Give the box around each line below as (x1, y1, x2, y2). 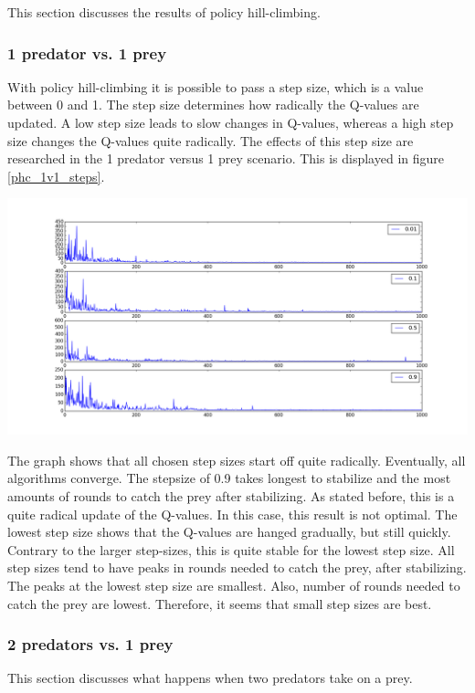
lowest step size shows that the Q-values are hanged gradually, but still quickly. (7, 522, 451, 541)
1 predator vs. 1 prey (7, 41, 167, 64)
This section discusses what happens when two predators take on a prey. (7, 668, 413, 688)
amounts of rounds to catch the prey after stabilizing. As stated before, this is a (7, 487, 455, 506)
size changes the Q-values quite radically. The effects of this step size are (7, 131, 414, 150)
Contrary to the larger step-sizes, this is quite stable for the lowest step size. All (7, 540, 455, 559)
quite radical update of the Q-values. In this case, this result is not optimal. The (7, 504, 458, 523)
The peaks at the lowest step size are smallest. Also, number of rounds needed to (7, 576, 460, 595)
